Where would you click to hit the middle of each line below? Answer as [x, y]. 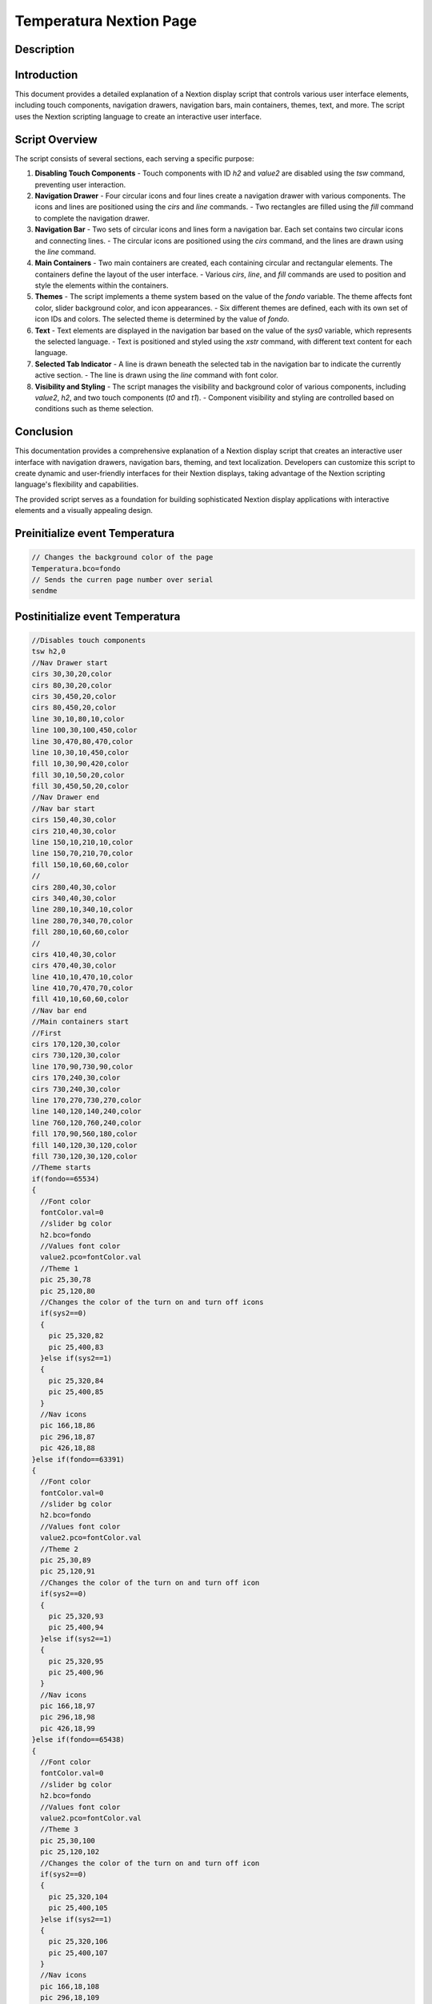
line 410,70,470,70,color [82, 988]
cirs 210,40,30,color [74, 831]
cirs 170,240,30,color [76, 1078]
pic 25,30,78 [66, 1280]
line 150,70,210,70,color [82, 853]
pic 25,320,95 [76, 1661]
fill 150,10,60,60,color [80, 865]
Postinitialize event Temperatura [98, 616]
